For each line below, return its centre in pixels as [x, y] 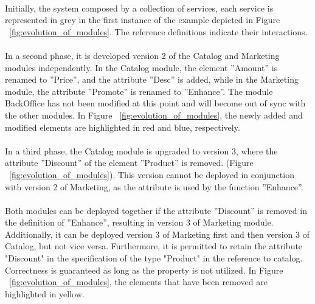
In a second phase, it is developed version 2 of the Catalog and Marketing [142, 55]
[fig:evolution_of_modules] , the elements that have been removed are [138, 282]
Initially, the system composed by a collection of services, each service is [139, 8]
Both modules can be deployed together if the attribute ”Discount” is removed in [156, 210]
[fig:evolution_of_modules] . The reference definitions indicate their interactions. [158, 31]
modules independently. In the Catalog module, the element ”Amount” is [141, 67]
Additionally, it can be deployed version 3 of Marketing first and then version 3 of [157, 234]
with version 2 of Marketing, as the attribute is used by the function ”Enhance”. [154, 186]
